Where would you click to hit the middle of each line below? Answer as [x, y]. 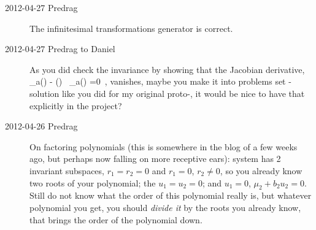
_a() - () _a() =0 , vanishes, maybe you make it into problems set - [160, 81]
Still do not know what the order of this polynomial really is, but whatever [171, 195]
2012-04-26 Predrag [41, 126]
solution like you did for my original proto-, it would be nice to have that [167, 93]
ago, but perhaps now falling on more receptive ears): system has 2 [155, 159]
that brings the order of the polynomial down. [116, 219]
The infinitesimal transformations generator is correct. [131, 28]
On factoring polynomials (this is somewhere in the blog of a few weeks [164, 146]
